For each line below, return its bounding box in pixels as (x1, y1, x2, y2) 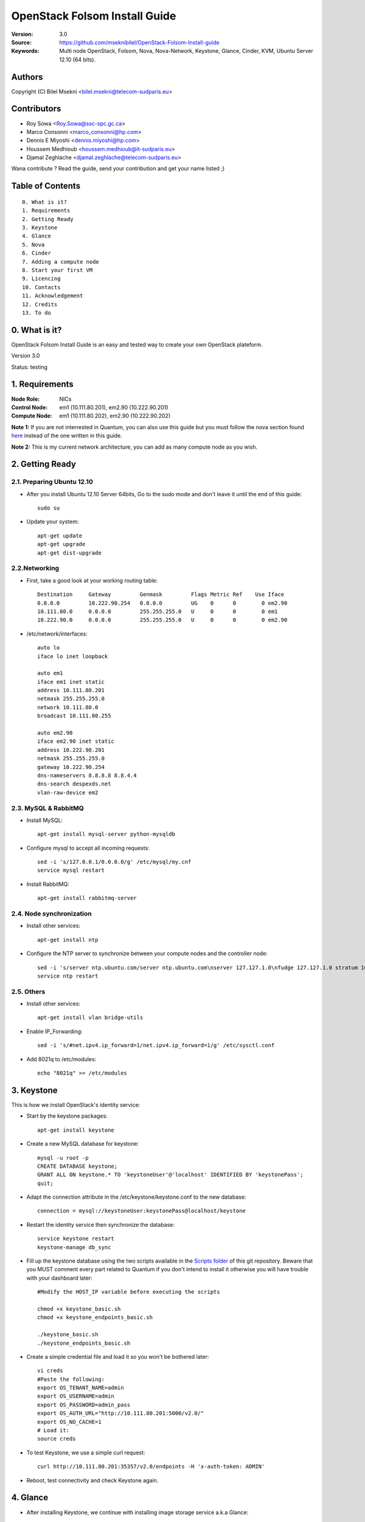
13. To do (22, 309, 51, 316)
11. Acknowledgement (22, 292, 83, 300)
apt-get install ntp (37, 936, 99, 943)
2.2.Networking (11, 564, 60, 572)
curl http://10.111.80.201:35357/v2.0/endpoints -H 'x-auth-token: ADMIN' (37, 1463, 265, 1470)
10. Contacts (22, 284, 61, 290)
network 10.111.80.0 (37, 704, 99, 710)
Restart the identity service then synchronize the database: (26, 1221, 175, 1228)
